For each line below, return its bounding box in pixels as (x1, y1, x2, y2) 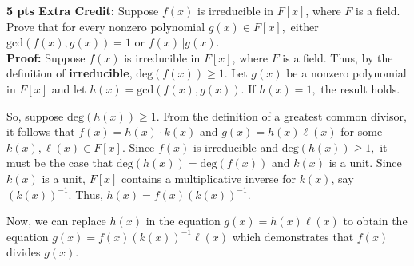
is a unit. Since (328, 154, 402, 171)
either (290, 18, 319, 34)
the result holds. (320, 80, 400, 97)
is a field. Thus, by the (282, 49, 393, 66)
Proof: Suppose (6, 49, 86, 66)
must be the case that (6, 154, 113, 171)
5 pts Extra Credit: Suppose (6, 2, 159, 18)
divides (6, 244, 41, 260)
